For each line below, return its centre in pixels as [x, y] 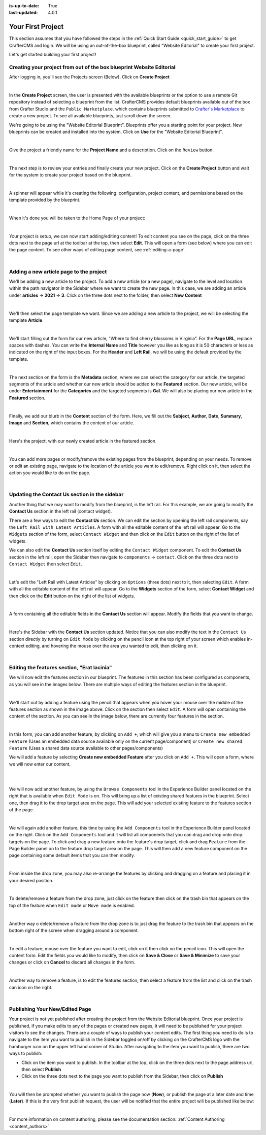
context [17, 646]
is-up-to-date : [24, 6]
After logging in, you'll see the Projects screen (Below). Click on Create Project [89, 77]
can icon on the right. [31, 987]
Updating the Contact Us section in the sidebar [66, 494]
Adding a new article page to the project [58, 272]
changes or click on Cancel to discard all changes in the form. [72, 962]
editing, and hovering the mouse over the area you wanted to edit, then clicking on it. [112, 646]
